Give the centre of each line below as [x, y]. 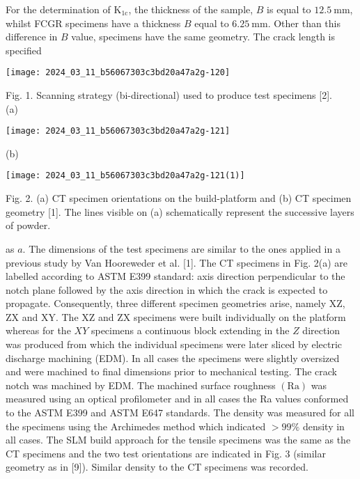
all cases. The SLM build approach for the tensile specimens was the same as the [178, 440]
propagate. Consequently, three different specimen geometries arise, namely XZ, [175, 303]
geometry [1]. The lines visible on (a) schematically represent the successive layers [180, 211]
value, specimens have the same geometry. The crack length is [203, 37]
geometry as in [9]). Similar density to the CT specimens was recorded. [157, 467]
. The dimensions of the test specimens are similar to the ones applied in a [181, 248]
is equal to [289, 9]
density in [323, 426]
